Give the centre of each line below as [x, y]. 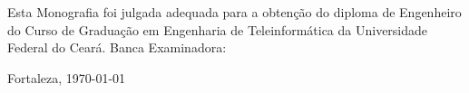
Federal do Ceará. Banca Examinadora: [117, 47]
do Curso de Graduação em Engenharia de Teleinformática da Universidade [218, 29]
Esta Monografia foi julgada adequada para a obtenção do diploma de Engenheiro [234, 12]
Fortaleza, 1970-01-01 [67, 77]
